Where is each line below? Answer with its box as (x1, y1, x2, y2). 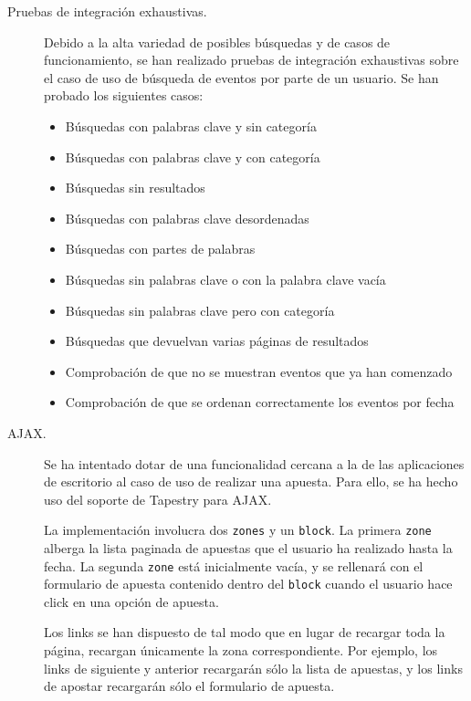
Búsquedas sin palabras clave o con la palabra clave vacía (65, 269, 386, 288)
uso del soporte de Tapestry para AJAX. (44, 489, 272, 508)
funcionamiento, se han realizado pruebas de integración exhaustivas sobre (44, 50, 459, 69)
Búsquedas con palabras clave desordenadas (65, 208, 309, 227)
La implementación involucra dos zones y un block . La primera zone (44, 520, 432, 539)
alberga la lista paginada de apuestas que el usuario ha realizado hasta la (44, 538, 453, 557)
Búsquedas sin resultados (65, 178, 205, 197)
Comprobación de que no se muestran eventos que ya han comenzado (65, 361, 453, 381)
